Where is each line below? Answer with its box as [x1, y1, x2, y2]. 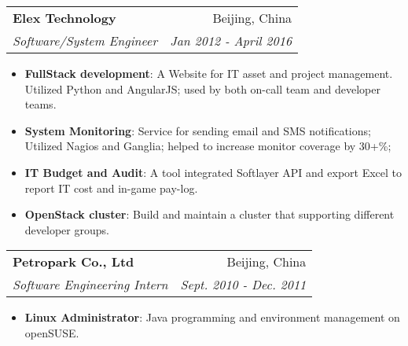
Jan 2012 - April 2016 [170, 31, 292, 50]
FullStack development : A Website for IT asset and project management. [24, 65, 393, 81]
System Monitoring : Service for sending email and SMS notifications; [24, 122, 371, 138]
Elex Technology [13, 9, 116, 27]
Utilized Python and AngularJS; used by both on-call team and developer [24, 80, 380, 97]
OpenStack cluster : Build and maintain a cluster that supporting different [24, 206, 395, 223]
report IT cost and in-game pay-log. [24, 179, 198, 196]
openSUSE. [24, 324, 79, 340]
